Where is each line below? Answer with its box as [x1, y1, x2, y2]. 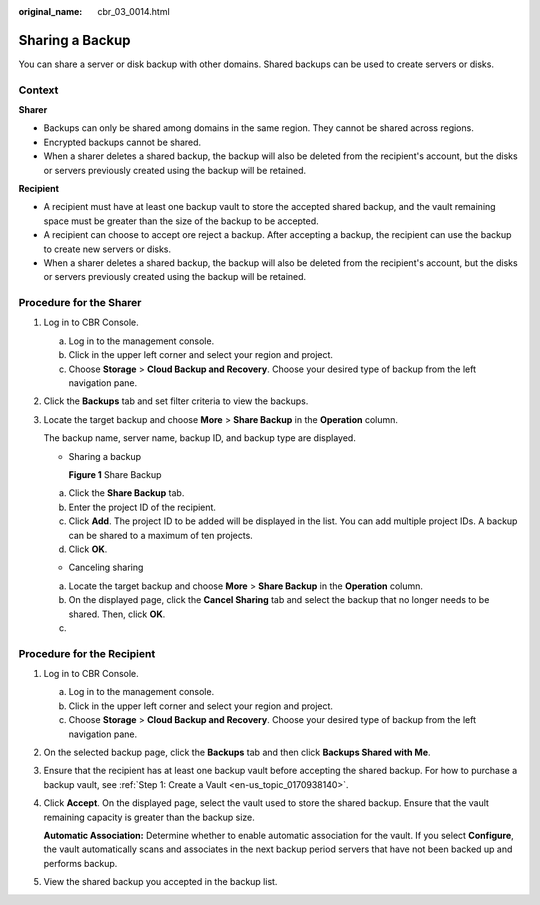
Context [18, 83, 59, 97]
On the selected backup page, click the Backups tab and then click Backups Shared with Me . [43, 746, 431, 758]
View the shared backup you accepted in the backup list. [43, 876, 278, 888]
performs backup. [43, 857, 118, 869]
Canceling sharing [68, 561, 144, 574]
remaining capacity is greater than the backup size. [43, 811, 255, 823]
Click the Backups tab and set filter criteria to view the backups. [43, 395, 309, 407]
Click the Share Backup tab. [68, 487, 185, 499]
